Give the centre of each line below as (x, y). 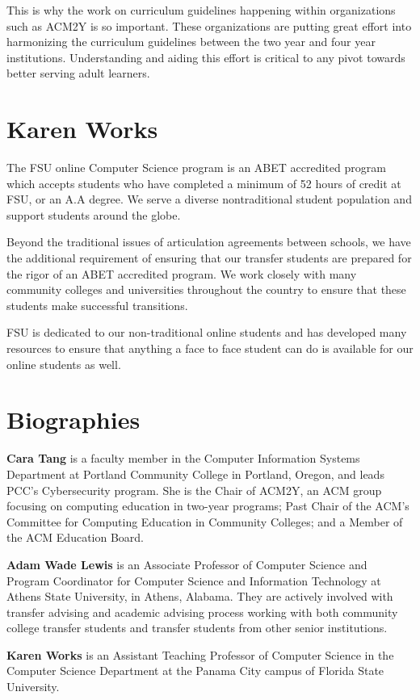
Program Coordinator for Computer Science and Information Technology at (194, 580)
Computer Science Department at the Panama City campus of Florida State (195, 671)
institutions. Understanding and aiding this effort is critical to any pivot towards (206, 57)
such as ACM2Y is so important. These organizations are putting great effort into (209, 25)
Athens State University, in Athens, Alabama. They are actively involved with (200, 596)
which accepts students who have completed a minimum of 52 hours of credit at (204, 183)
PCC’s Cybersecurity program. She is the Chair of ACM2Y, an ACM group (194, 490)
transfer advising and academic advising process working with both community (202, 612)
